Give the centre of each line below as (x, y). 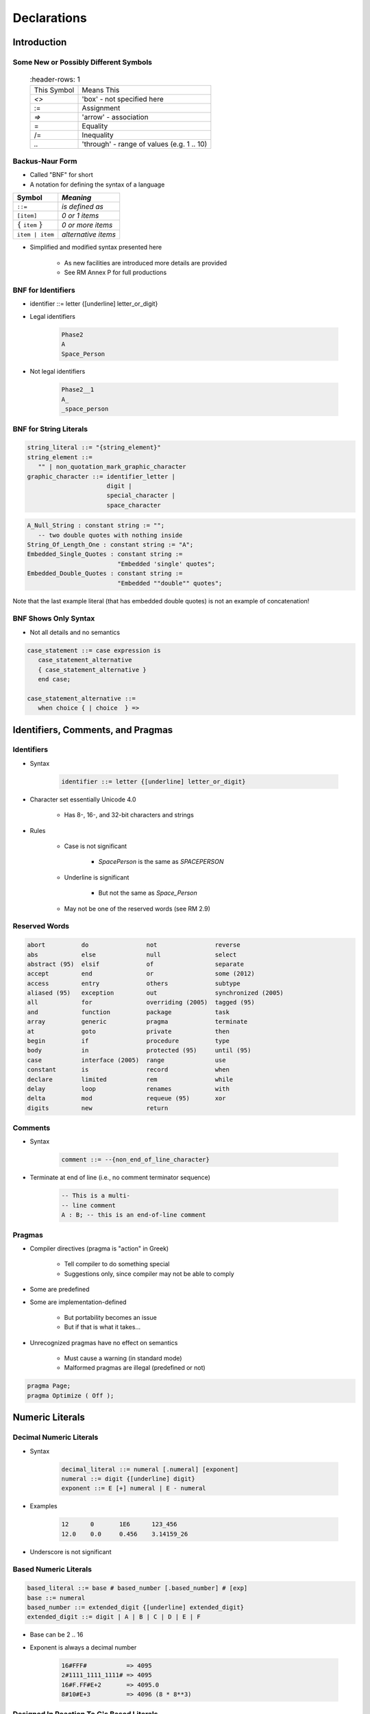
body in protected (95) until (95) (139, 1050)
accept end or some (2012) (141, 974)
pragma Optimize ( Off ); (71, 1396)
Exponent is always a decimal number (83, 1647)
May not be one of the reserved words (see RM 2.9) (137, 908)
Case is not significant (95, 846)
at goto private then (128, 1031)
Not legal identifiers (58, 372)
